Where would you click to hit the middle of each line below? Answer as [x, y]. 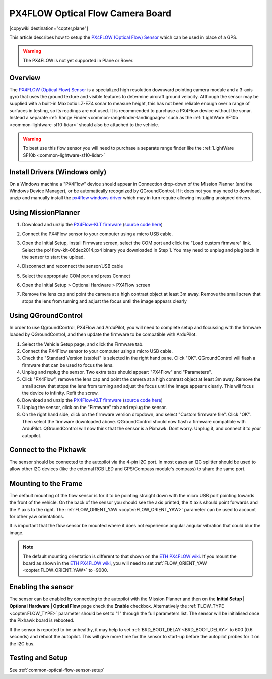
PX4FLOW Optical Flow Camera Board [90, 13]
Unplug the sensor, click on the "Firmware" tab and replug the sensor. [94, 408]
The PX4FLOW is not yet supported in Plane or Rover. [78, 60]
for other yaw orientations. [37, 517]
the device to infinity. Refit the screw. [60, 393]
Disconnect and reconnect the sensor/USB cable [73, 266]
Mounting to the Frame [46, 483]
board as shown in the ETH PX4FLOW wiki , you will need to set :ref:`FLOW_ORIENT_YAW [115, 563]
